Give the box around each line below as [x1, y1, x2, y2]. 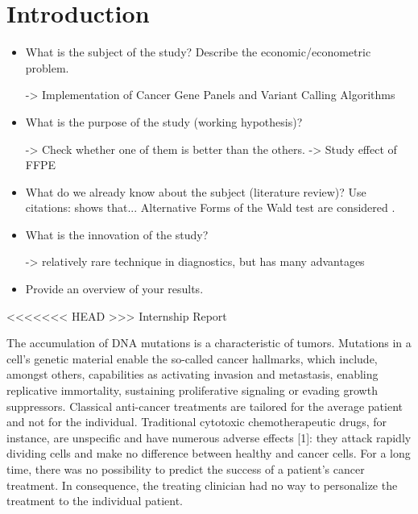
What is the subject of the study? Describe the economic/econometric [25, 44, 371, 60]
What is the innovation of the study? [25, 226, 209, 242]
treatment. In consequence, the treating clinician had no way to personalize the [6, 476, 398, 493]
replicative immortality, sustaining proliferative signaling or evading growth [6, 382, 378, 399]
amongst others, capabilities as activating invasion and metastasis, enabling [6, 366, 379, 383]
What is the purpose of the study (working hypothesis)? [25, 113, 303, 130]
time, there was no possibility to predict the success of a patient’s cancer [6, 461, 365, 477]
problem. [25, 59, 69, 76]
